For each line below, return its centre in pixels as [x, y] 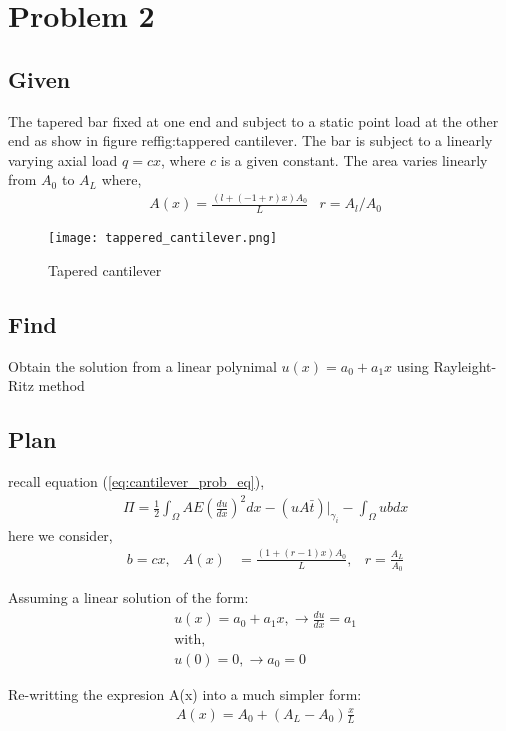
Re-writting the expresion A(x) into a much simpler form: [185, 694]
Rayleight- [465, 365]
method [61, 385]
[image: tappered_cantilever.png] [163, 238]
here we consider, [60, 534]
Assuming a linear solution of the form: [128, 597]
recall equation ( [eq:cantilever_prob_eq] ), [136, 480]
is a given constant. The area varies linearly [354, 159]
